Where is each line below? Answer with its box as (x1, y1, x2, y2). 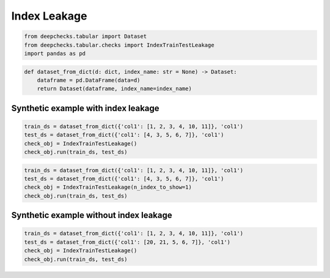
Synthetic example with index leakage (11, 103, 159, 113)
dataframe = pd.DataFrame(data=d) (37, 76, 141, 84)
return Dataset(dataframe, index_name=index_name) (37, 86, 192, 92)
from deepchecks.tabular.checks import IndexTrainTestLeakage (24, 42, 215, 48)
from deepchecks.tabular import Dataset (24, 33, 147, 40)
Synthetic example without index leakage (11, 210, 172, 221)
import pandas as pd (24, 49, 86, 57)
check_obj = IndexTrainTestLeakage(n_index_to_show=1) (24, 184, 192, 191)
